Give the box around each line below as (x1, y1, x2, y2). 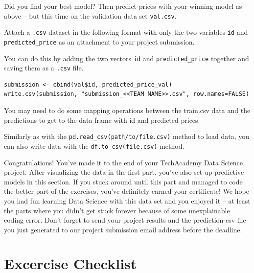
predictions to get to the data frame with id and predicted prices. (4, 114, 200, 125)
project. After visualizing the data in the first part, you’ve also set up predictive (4, 167, 244, 177)
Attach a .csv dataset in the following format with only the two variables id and (4, 27, 248, 37)
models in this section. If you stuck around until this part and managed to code (4, 176, 243, 186)
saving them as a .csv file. (4, 63, 84, 73)
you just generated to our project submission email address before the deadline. (4, 224, 242, 234)
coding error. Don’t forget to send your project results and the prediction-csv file (4, 215, 246, 225)
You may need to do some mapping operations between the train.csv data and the (4, 105, 251, 115)
